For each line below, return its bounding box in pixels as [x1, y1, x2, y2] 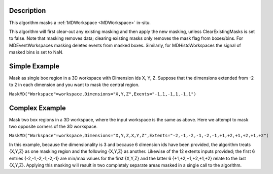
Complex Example [9, 104, 66, 112]
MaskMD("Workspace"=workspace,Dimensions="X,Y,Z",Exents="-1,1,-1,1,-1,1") [9, 91, 197, 97]
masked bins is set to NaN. [9, 49, 64, 55]
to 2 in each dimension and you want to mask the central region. [9, 82, 140, 88]
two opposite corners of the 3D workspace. [9, 123, 98, 130]
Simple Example [9, 62, 60, 70]
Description [9, 6, 46, 15]
